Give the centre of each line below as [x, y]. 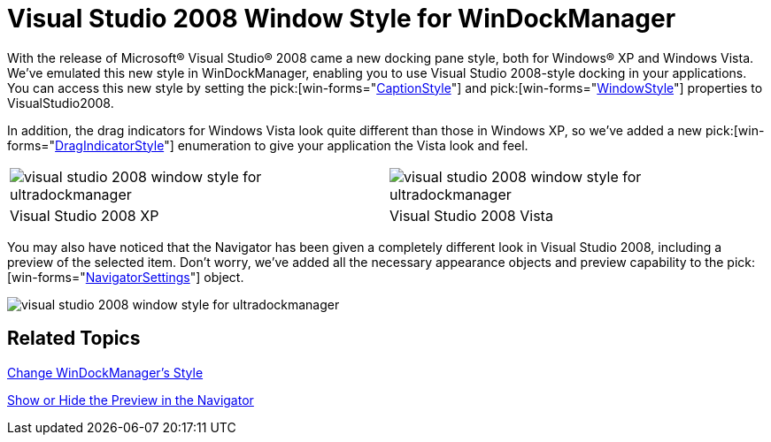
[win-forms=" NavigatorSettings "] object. [126, 277]
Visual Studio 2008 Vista [471, 215]
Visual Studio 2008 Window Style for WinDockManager [342, 19]
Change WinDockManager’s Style [105, 372]
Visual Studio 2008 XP [85, 215]
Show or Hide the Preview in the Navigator [131, 400]
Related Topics [74, 339]
